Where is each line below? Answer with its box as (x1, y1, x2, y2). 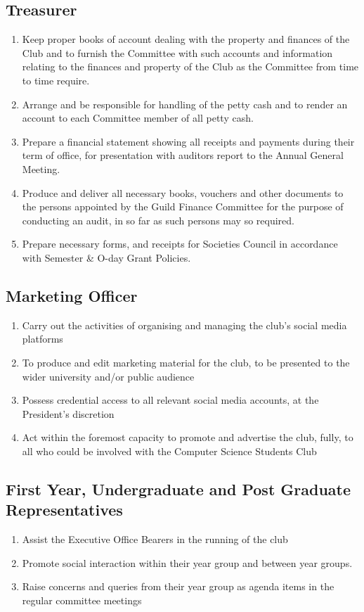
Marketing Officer (6, 284, 138, 306)
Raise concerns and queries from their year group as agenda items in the (22, 579, 334, 594)
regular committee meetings (22, 592, 142, 607)
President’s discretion (22, 406, 115, 421)
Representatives (6, 499, 123, 521)
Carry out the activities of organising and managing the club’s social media (22, 317, 347, 332)
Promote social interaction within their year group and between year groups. (22, 555, 353, 570)
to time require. (22, 72, 90, 87)
